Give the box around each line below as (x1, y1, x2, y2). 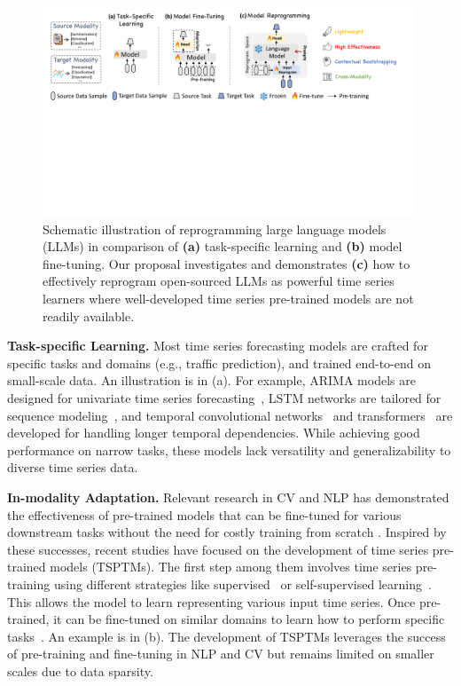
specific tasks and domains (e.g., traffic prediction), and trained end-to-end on (7, 353, 432, 372)
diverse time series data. (7, 458, 138, 477)
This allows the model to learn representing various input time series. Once (7, 592, 416, 611)
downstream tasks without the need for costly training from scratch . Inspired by (7, 523, 447, 541)
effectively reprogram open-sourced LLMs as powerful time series (43, 272, 395, 290)
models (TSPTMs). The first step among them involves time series (50, 557, 412, 576)
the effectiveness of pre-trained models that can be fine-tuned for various (7, 505, 402, 524)
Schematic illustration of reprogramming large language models (43, 219, 387, 238)
